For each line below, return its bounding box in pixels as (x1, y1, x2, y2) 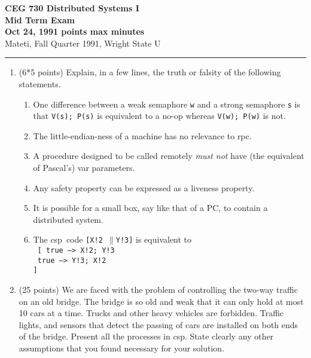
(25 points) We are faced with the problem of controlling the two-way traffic (19, 283, 298, 296)
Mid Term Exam (5, 13, 75, 26)
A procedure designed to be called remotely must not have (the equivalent (33, 149, 304, 162)
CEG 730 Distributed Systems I (5, 2, 139, 14)
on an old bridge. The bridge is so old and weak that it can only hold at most (19, 295, 304, 307)
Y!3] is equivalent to (115, 233, 192, 246)
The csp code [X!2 (33, 233, 103, 246)
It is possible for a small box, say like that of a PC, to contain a (33, 201, 268, 214)
